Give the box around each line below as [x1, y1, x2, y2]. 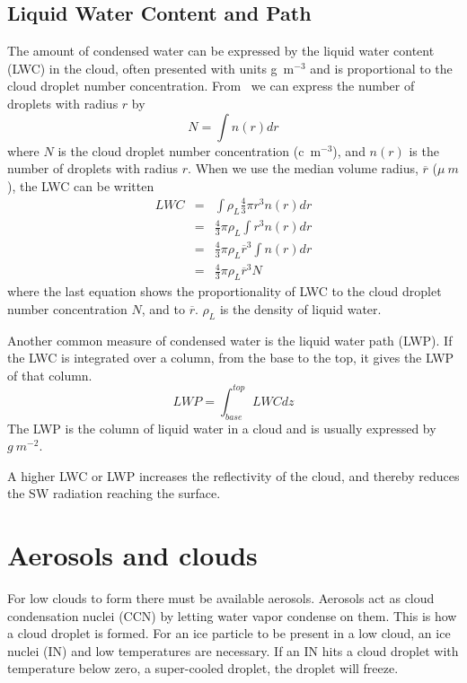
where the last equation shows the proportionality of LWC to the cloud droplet [7, 282, 442, 301]
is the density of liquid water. [219, 299, 382, 318]
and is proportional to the [310, 58, 453, 77]
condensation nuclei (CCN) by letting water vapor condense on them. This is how [7, 606, 457, 625]
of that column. [7, 365, 93, 384]
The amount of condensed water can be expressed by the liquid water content [7, 41, 435, 60]
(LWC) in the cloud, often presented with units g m [7, 58, 295, 77]
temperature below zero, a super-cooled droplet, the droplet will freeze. [7, 659, 399, 678]
